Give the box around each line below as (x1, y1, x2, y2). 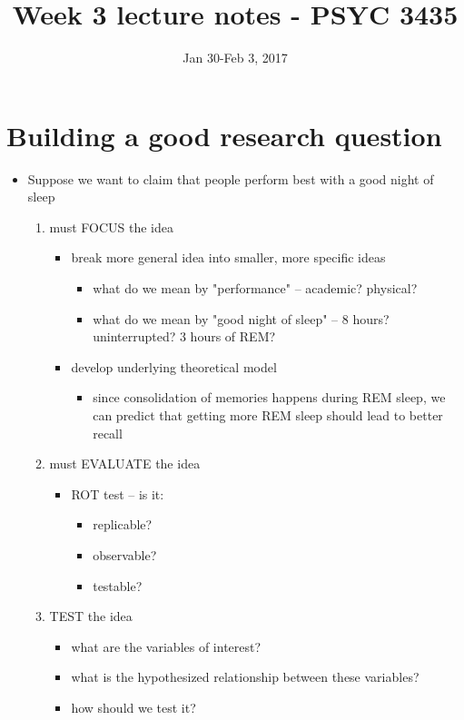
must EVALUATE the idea (49, 454, 201, 473)
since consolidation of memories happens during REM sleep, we (93, 388, 446, 407)
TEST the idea (49, 607, 133, 626)
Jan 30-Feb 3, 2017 (183, 48, 288, 67)
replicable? (93, 515, 153, 534)
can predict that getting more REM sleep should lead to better (93, 406, 443, 424)
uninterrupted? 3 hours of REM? (93, 327, 276, 346)
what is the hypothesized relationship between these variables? (71, 667, 420, 686)
